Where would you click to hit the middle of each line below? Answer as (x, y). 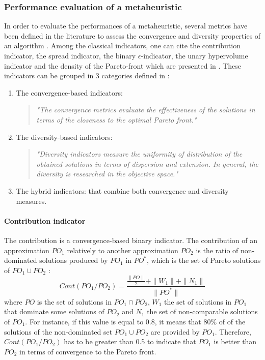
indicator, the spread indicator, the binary (70, 55)
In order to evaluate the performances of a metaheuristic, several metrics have (126, 26)
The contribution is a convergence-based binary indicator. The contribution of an (131, 240)
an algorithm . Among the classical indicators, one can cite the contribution (122, 46)
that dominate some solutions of (54, 311)
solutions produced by (74, 260)
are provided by (175, 331)
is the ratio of (217, 250)
